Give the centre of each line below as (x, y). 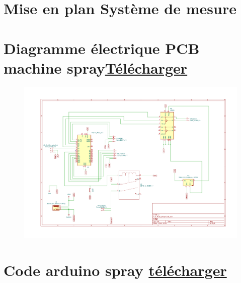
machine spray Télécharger (96, 67)
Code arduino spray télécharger (115, 270)
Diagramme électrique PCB (102, 48)
